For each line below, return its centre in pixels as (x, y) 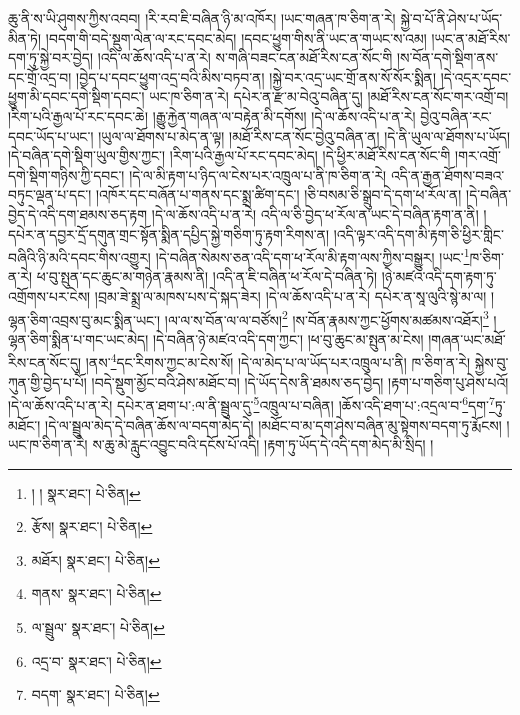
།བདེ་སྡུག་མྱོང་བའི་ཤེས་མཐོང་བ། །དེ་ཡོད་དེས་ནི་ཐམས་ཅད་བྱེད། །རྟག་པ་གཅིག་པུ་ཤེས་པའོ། (300, 381)
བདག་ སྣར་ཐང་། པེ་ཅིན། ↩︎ (95, 694)
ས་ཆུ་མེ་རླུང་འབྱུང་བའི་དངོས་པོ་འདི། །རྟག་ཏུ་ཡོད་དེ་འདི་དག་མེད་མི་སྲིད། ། (263, 444)
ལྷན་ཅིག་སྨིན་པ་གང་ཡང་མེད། (78, 338)
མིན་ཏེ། (25, 37)
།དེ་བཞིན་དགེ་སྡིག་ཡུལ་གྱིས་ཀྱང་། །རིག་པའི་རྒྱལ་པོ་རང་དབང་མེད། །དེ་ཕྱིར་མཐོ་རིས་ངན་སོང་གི (229, 155)
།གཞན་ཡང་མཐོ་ (467, 338)
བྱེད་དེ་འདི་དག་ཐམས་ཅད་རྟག (78, 213)
